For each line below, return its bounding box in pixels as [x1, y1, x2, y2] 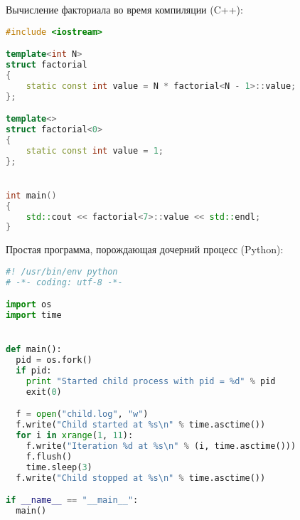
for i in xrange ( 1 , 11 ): [16, 430, 134, 441]
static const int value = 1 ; [26, 145, 164, 156]
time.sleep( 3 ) [26, 462, 92, 472]
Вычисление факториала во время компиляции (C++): [6, 2, 243, 16]
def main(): [6, 344, 62, 355]
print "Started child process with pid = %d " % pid [26, 376, 276, 387]
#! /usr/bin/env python [6, 266, 118, 277]
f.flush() [26, 451, 73, 462]
